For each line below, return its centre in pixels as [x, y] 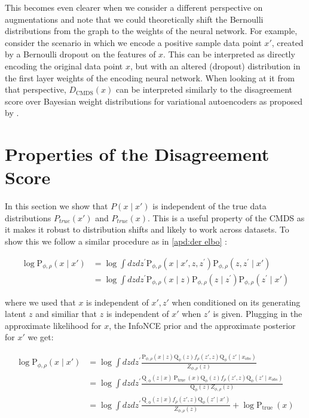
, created [287, 42]
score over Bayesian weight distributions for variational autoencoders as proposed [154, 101]
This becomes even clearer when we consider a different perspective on [134, 7]
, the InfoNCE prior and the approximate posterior [202, 325]
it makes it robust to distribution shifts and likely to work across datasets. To [147, 229]
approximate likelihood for [53, 325]
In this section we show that [56, 206]
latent [16, 314]
